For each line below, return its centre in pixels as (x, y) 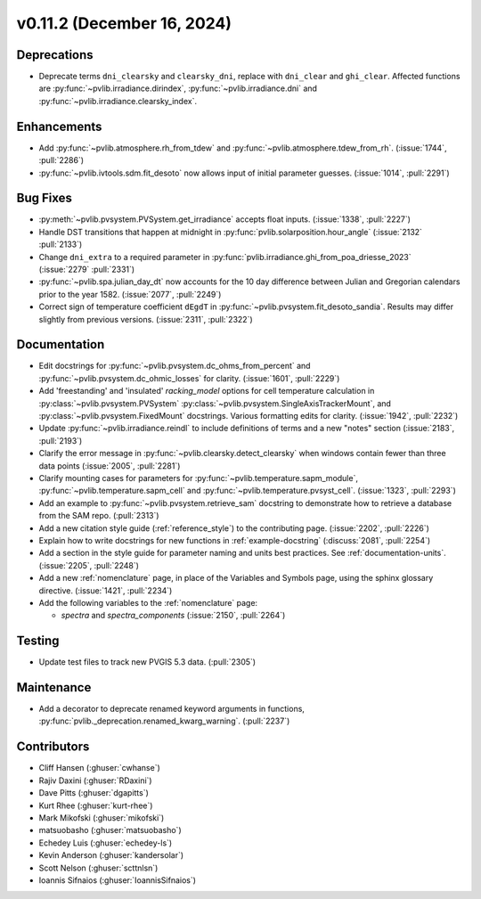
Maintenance (54, 687)
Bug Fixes (45, 198)
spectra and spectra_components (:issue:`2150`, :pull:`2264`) (173, 616)
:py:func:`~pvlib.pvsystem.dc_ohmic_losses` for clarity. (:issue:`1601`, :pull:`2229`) (189, 378)
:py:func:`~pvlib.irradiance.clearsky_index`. (118, 101)
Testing (38, 641)
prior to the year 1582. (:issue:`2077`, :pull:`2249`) (130, 294)
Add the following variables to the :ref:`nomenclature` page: (148, 602)
